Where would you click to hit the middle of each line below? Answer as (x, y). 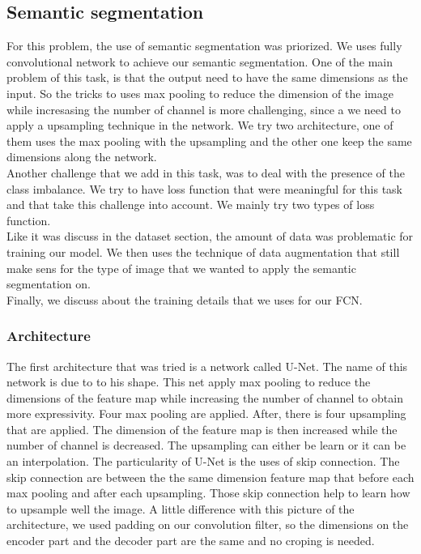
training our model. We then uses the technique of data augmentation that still (203, 251)
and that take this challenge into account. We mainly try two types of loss (191, 205)
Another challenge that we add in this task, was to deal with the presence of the (206, 172)
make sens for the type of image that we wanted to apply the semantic (181, 268)
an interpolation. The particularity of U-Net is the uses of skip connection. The (203, 461)
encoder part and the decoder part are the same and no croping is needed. (191, 541)
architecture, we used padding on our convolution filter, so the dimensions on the (208, 524)
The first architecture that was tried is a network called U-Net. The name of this (207, 366)
